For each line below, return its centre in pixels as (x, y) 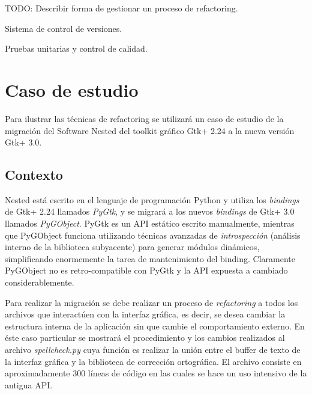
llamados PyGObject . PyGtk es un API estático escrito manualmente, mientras (150, 223)
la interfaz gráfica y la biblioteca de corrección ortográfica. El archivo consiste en (153, 361)
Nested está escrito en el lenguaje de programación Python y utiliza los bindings (152, 199)
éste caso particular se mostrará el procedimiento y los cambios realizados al (145, 338)
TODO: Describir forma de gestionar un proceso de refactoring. (121, 8)
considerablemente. (40, 282)
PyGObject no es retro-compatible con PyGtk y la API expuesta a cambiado (146, 270)
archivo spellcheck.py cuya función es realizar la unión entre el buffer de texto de (153, 350)
